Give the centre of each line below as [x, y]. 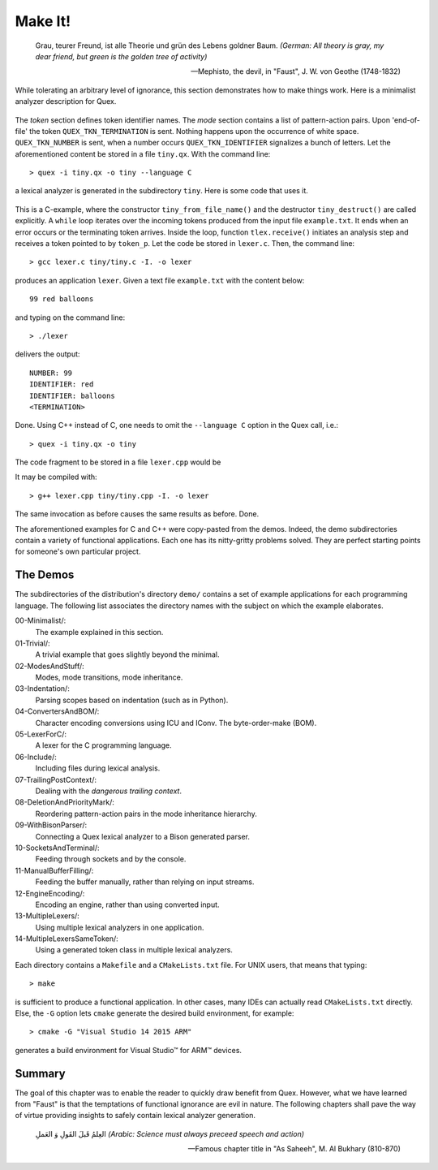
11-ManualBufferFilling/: [54, 870]
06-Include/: [36, 757]
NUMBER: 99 [51, 373]
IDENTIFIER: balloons [72, 395]
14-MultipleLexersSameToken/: [67, 939]
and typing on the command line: [70, 317]
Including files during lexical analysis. [98, 768]
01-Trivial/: [32, 643]
